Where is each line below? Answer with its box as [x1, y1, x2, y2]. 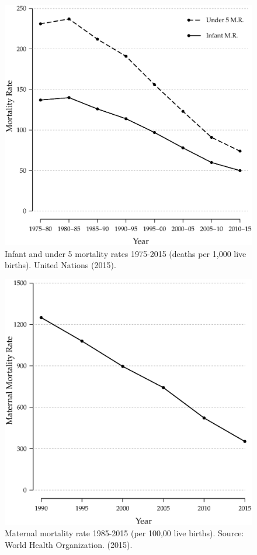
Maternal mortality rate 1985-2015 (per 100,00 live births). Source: [5, 527, 244, 539]
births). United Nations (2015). [5, 259, 116, 271]
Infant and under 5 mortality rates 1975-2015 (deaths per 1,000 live [5, 247, 246, 259]
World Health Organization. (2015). [5, 538, 133, 550]
